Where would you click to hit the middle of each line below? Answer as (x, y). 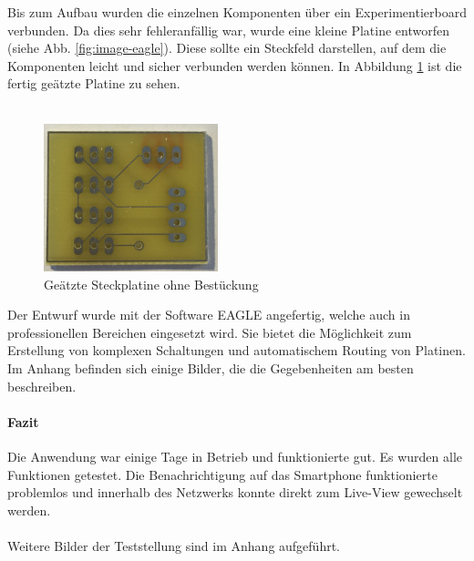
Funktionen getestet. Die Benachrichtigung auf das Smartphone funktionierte (222, 474)
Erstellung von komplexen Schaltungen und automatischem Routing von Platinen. (237, 350)
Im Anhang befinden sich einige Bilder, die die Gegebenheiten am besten (211, 368)
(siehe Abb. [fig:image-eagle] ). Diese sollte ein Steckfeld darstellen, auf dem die (227, 48)
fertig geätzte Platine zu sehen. (94, 83)
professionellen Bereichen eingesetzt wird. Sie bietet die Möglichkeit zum (210, 332)
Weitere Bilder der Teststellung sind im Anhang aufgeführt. (174, 545)
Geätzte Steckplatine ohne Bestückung (151, 284)
